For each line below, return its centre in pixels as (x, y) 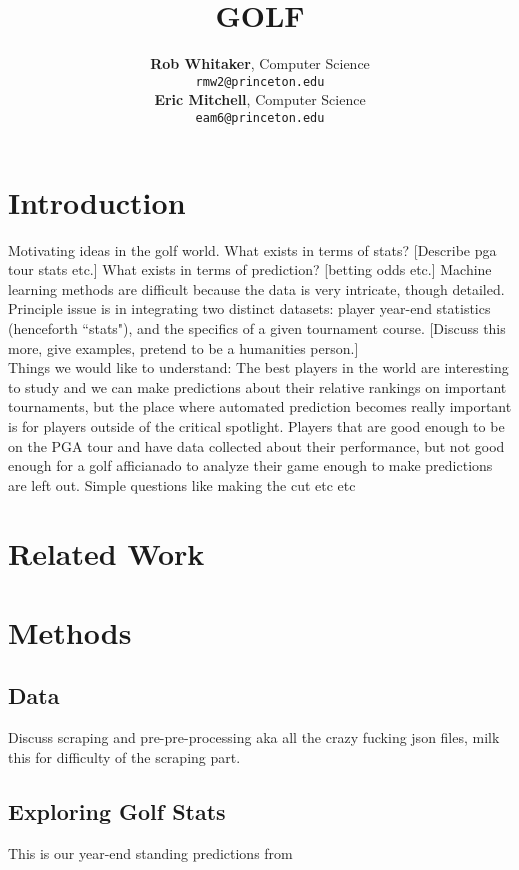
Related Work (106, 553)
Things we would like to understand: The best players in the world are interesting (258, 367)
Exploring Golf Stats (117, 810)
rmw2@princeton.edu (260, 81)
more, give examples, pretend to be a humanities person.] (183, 347)
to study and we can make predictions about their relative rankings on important (257, 386)
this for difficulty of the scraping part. (124, 756)
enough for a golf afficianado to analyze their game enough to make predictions (250, 465)
